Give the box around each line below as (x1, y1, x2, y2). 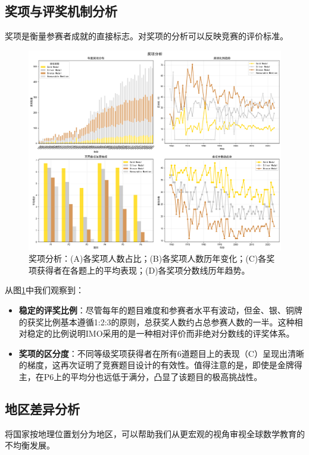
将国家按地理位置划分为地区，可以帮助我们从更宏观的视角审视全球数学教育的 (5, 427, 305, 440)
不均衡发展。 (5, 439, 55, 451)
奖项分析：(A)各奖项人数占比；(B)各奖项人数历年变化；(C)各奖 (29, 252, 275, 265)
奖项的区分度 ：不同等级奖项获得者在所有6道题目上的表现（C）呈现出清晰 (18, 347, 304, 359)
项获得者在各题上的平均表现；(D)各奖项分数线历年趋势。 (29, 263, 250, 276)
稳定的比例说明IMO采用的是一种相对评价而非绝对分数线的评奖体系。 (27, 327, 295, 340)
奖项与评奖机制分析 (5, 2, 117, 20)
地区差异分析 (5, 399, 80, 418)
